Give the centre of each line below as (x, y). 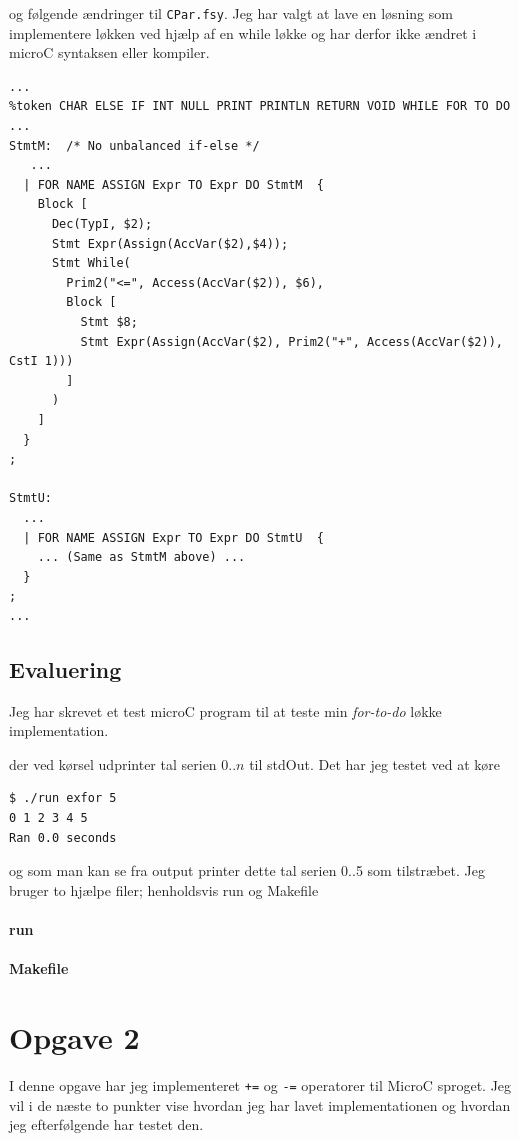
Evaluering (65, 668)
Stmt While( (91, 263)
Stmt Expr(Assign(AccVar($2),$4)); (170, 243)
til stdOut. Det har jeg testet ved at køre (375, 763)
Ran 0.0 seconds (63, 837)
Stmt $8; (109, 321)
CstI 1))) (41, 361)
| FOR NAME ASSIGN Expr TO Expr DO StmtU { (173, 537)
